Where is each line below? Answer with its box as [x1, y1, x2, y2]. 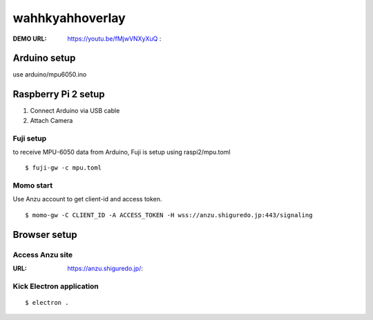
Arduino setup [12, 52, 76, 64]
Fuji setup [12, 133, 47, 143]
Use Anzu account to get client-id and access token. [12, 195, 162, 203]
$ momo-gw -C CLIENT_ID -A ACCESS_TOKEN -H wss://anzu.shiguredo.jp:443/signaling [25, 211, 313, 219]
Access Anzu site [12, 250, 73, 259]
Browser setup [12, 228, 77, 241]
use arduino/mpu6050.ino [12, 70, 87, 79]
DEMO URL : [12, 34, 47, 43]
